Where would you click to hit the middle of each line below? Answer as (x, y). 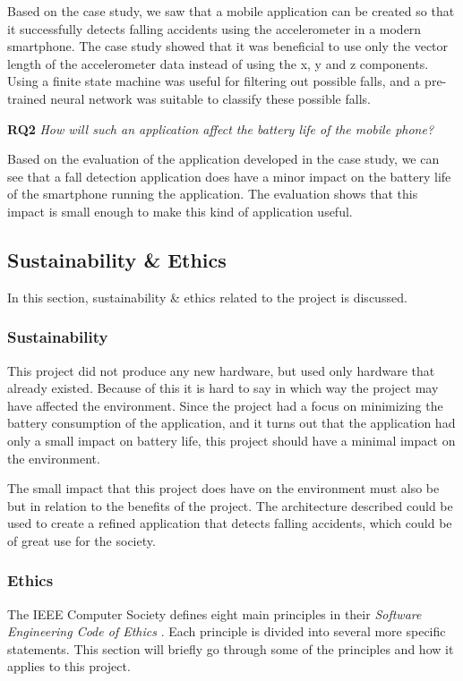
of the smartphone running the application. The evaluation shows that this (213, 194)
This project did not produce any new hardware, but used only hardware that (221, 370)
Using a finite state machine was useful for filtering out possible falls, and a (214, 81)
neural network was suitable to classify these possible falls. (210, 98)
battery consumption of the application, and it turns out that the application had (231, 423)
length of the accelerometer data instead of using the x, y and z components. (218, 63)
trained (27, 98)
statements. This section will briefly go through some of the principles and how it (231, 648)
